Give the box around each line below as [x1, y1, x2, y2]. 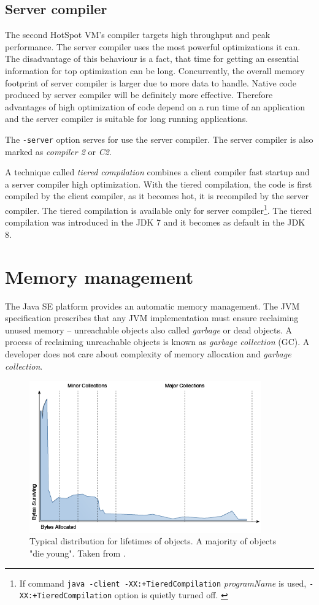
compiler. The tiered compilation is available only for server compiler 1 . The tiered [5, 202, 312, 216]
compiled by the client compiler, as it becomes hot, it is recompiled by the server [5, 189, 309, 202]
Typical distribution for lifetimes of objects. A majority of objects [29, 535, 277, 547]
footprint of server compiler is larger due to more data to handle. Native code [5, 76, 296, 89]
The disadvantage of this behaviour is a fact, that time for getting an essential [5, 52, 299, 65]
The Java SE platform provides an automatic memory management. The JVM [5, 299, 300, 312]
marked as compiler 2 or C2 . [5, 145, 112, 158]
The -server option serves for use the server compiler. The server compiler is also [5, 132, 313, 145]
